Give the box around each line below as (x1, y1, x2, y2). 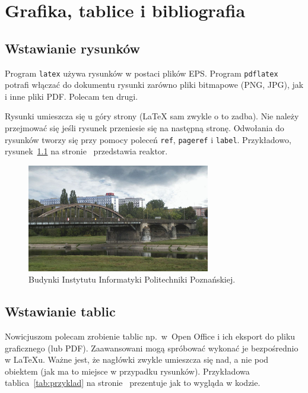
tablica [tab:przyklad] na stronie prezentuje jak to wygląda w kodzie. (5, 376, 261, 389)
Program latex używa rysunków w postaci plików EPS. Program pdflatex (5, 66, 278, 79)
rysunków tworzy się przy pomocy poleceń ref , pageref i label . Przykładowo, (5, 133, 291, 145)
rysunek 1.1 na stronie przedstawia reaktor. (5, 145, 168, 157)
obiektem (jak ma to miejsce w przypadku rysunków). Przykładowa (5, 365, 250, 377)
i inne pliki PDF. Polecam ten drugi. (5, 90, 138, 102)
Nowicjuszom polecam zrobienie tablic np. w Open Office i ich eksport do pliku (5, 330, 296, 342)
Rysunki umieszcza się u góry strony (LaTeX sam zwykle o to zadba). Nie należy (5, 110, 299, 122)
